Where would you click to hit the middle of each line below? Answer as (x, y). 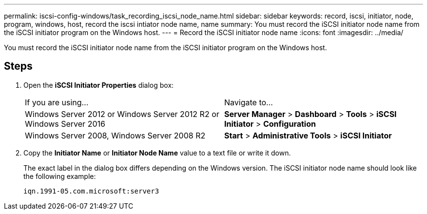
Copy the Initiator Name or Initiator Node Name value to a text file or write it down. (157, 153)
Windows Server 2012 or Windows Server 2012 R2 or (122, 114)
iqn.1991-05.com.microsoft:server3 (91, 191)
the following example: (60, 176)
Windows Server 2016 (65, 124)
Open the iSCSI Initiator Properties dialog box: (99, 85)
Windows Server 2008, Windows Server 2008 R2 (115, 135)
